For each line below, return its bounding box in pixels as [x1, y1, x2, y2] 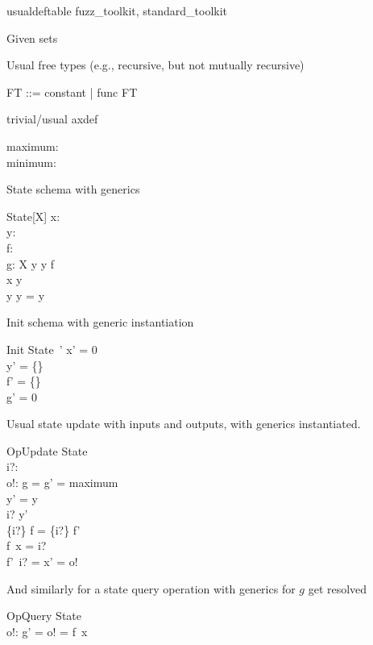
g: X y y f [6, 255, 55, 272]
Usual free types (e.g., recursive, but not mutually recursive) [6, 56, 305, 73]
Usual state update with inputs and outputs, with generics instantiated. [6, 415, 361, 432]
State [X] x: [6, 207, 60, 224]
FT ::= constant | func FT [6, 83, 138, 100]
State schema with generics [6, 181, 140, 198]
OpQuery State [6, 607, 82, 624]
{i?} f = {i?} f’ [6, 521, 81, 538]
